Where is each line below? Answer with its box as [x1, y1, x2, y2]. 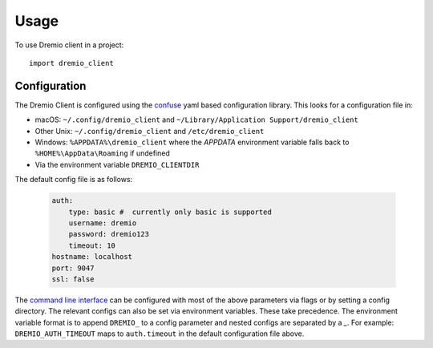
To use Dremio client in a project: [14, 40, 124, 50]
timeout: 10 [68, 241, 116, 250]
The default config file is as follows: [14, 175, 133, 184]
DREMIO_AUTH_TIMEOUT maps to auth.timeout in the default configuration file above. [14, 329, 305, 338]
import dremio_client [29, 59, 114, 67]
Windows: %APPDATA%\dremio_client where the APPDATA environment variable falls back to [34, 137, 350, 148]
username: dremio [68, 218, 137, 228]
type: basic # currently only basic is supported [68, 207, 272, 216]
